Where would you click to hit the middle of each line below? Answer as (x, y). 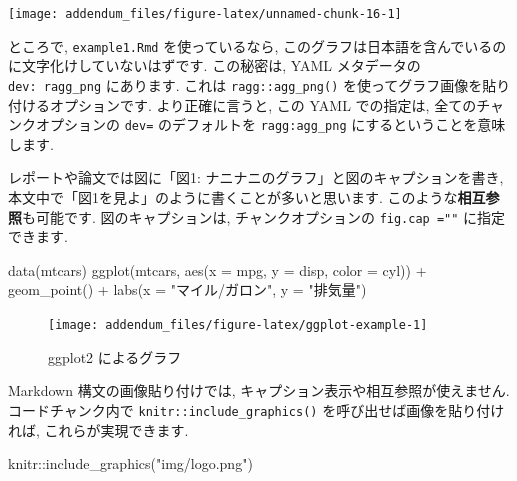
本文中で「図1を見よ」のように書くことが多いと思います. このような (233, 197)
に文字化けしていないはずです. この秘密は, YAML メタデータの (214, 65)
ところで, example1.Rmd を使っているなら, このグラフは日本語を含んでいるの (257, 45)
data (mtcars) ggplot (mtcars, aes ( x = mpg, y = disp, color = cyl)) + (217, 269)
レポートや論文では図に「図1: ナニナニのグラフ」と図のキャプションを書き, (256, 177)
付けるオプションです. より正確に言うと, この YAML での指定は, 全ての (242, 104)
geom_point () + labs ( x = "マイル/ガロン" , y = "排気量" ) (187, 289)
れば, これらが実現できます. (98, 429)
